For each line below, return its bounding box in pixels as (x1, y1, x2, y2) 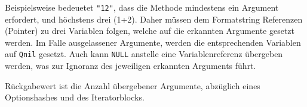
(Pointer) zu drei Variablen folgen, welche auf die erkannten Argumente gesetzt (5, 24, 295, 37)
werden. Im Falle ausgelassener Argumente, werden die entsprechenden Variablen (5, 36, 301, 48)
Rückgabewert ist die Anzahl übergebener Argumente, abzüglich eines (5, 79, 260, 92)
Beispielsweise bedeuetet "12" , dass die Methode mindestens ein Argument (5, 1, 279, 13)
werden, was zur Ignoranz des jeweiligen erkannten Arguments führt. (5, 59, 256, 72)
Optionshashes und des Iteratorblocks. (5, 91, 145, 103)
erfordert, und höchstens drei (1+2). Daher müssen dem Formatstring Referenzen (5, 12, 303, 25)
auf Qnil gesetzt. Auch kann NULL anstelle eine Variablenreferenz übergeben (5, 48, 283, 60)
